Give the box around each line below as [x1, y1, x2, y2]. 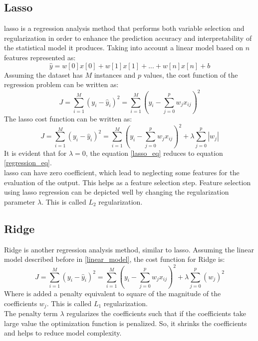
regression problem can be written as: [4, 79, 119, 90]
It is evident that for [4, 147, 67, 158]
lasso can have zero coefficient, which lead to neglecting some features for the [4, 167, 240, 177]
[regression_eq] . [4, 157, 52, 168]
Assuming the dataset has [4, 69, 83, 80]
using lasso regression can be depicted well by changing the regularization [4, 187, 229, 197]
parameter [4, 196, 35, 207]
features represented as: [4, 52, 76, 62]
